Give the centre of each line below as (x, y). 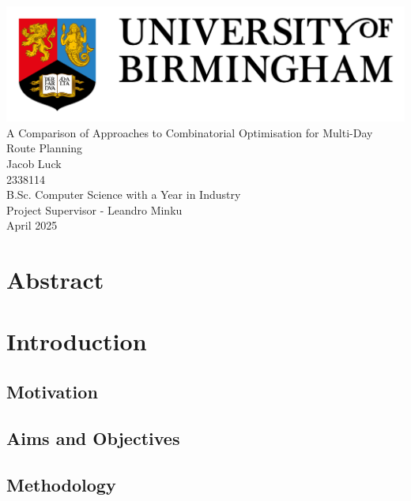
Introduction (77, 341)
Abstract (55, 280)
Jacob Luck (34, 163)
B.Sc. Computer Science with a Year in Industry (124, 194)
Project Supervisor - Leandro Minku (94, 209)
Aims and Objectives (93, 437)
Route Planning (45, 148)
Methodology (61, 484)
